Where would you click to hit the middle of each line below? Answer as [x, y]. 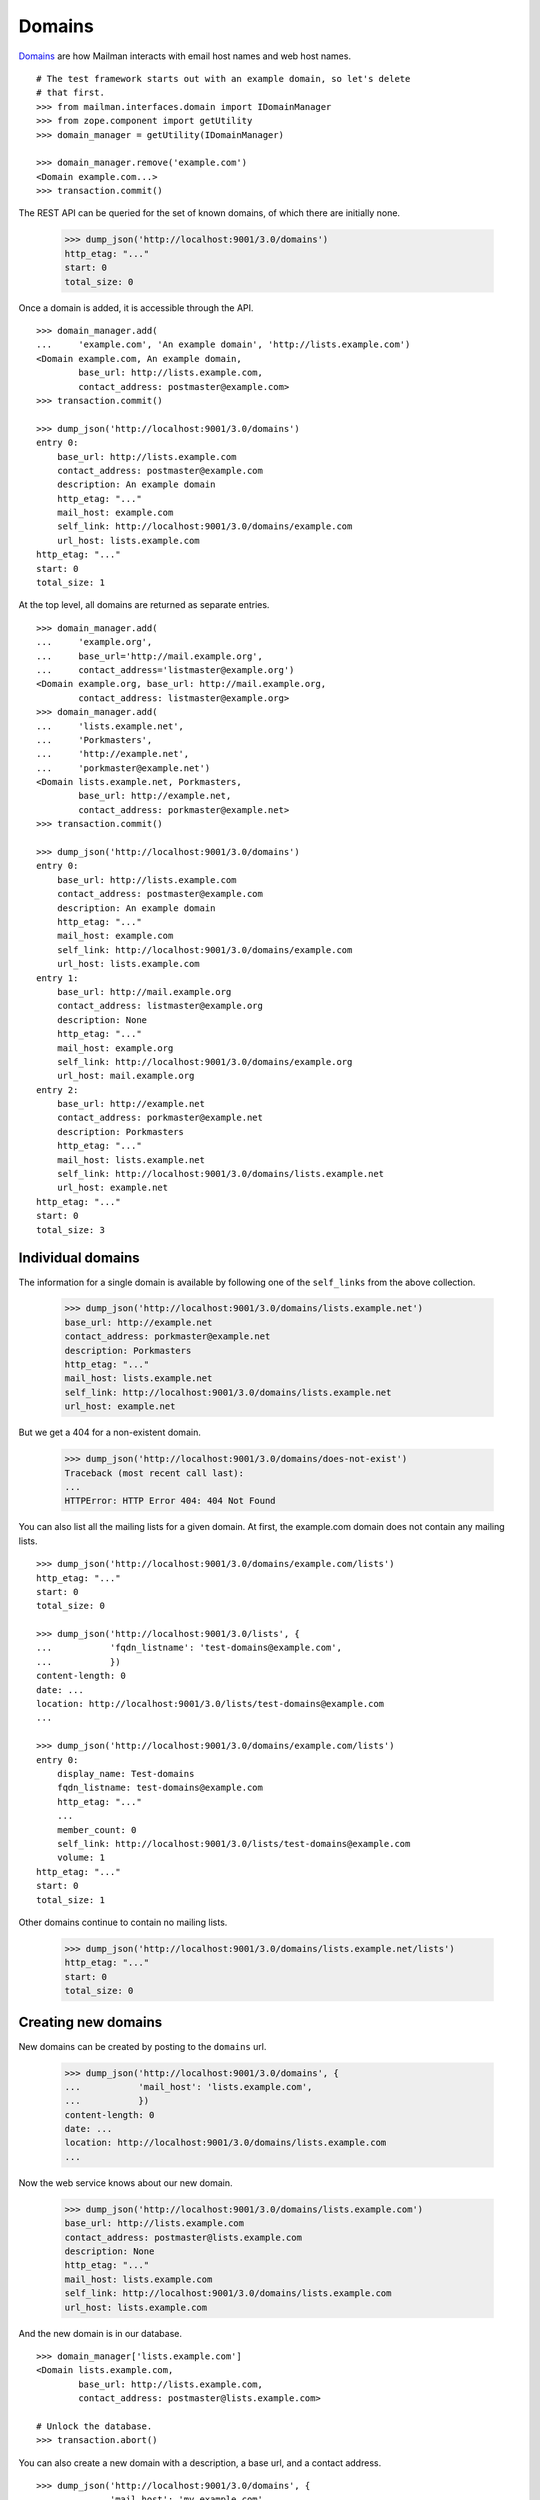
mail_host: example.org [115, 1048]
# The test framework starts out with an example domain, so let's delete [223, 78]
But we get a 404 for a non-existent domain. [110, 1432]
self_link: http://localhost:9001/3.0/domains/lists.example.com [228, 2293]
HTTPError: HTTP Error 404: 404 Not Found [170, 1501]
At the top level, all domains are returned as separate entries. [144, 605]
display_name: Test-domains [125, 1773]
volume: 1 [80, 1858]
